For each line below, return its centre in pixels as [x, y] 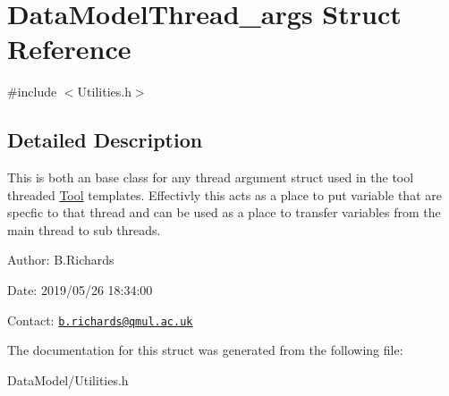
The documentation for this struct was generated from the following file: [205, 350]
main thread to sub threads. [84, 229]
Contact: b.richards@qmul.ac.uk [100, 320]
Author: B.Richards [61, 260]
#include [32, 92]
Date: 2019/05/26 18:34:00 [80, 290]
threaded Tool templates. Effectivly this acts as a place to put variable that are [224, 194]
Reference [69, 49]
